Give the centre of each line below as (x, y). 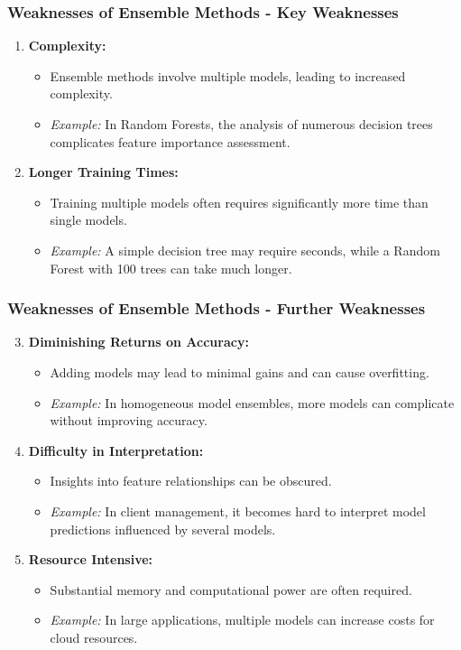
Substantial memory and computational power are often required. (231, 589)
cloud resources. (94, 637)
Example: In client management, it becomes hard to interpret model (238, 511)
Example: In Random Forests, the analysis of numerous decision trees (241, 124)
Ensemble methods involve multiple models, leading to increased (228, 75)
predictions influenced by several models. (163, 529)
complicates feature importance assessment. (170, 141)
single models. (88, 220)
